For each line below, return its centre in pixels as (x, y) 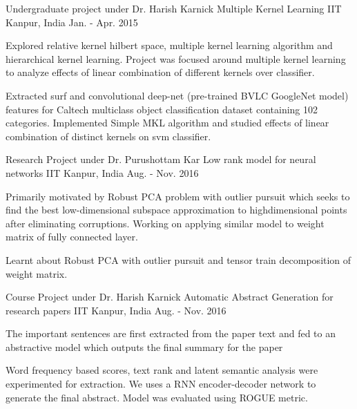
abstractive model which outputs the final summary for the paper (144, 346)
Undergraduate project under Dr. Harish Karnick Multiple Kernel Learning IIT (174, 8)
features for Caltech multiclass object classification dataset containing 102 (162, 109)
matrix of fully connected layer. (72, 237)
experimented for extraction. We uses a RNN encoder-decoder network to (161, 384)
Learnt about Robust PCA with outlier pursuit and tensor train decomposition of (178, 259)
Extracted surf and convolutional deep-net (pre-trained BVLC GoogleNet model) (177, 95)
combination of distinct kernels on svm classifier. (108, 136)
